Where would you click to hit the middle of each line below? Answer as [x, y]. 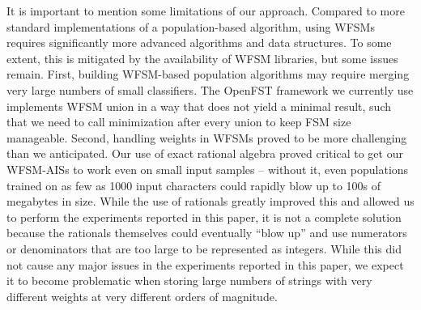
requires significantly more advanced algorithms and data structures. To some [199, 42]
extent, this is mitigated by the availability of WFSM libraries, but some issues [202, 58]
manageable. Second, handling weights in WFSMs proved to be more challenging [207, 137]
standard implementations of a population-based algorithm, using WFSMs [191, 26]
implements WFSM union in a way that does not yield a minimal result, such [199, 106]
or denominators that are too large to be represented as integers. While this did [204, 248]
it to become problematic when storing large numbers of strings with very [189, 280]
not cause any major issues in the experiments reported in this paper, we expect [205, 264]
